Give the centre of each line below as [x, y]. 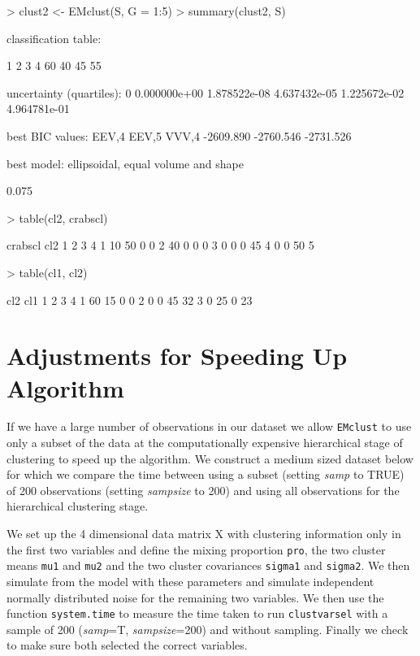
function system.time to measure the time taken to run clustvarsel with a [197, 613]
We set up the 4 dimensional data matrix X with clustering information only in [204, 534]
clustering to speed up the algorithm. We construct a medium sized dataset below [210, 458]
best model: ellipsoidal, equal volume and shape [125, 163]
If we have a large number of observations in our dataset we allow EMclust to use [209, 426]
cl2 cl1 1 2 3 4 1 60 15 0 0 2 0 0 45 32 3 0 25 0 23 [130, 300]
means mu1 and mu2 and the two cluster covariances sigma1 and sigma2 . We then [208, 565]
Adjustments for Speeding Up [177, 356]
